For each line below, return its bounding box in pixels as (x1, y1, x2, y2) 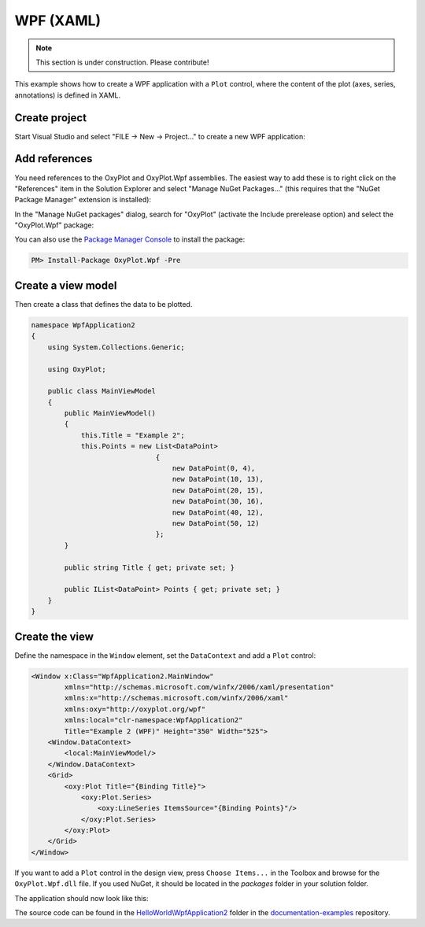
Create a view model (14, 279, 117, 292)
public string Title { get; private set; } (64, 563, 235, 572)
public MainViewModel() (64, 409, 157, 418)
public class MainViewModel (47, 386, 157, 396)
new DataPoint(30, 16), (172, 497, 264, 506)
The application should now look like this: (14, 893, 149, 903)
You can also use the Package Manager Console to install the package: (14, 235, 246, 244)
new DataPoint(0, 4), (172, 464, 256, 473)
